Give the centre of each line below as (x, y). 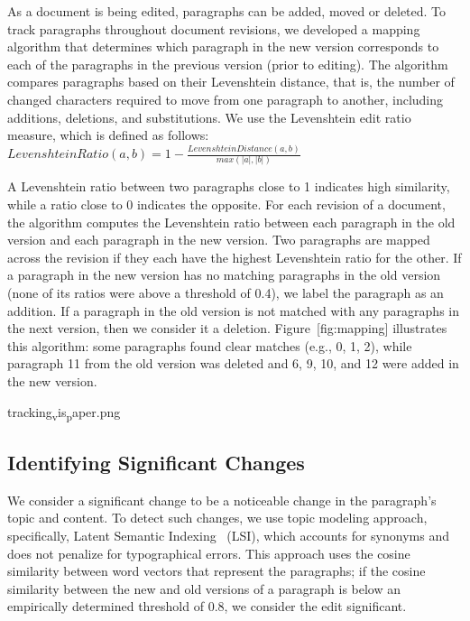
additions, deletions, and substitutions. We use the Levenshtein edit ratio (209, 117)
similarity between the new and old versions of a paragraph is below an (204, 588)
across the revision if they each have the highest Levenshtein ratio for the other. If (235, 257)
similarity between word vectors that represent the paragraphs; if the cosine (217, 571)
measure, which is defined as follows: (108, 135)
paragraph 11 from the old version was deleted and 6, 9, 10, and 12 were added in (233, 363)
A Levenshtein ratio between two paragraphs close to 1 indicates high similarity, (229, 186)
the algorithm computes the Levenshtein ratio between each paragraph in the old (231, 222)
